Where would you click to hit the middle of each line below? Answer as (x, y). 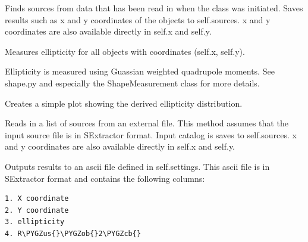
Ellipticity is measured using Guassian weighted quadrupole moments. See (140, 71)
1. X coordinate (37, 199)
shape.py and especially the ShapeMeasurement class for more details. (132, 83)
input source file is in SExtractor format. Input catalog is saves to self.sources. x (151, 134)
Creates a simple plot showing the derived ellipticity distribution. (124, 103)
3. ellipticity (35, 222)
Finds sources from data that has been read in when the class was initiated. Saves (154, 8)
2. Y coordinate (37, 210)
